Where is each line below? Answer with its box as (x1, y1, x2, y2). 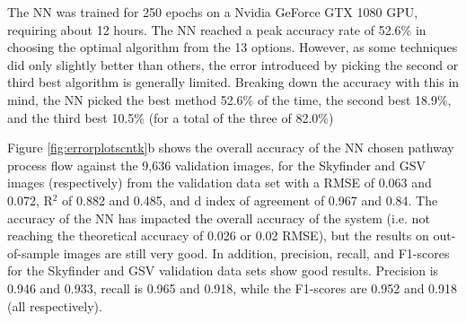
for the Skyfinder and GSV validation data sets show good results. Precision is (7, 261, 439, 280)
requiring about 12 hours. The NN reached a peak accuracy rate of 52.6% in (7, 20, 426, 39)
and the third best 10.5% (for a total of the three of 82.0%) (7, 108, 334, 126)
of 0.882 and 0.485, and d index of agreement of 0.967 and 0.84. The (62, 190, 438, 209)
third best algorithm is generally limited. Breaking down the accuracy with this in (7, 73, 460, 91)
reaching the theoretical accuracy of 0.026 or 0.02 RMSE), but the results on (7, 226, 429, 245)
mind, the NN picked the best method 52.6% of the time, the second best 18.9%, (7, 90, 452, 109)
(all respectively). (7, 296, 102, 315)
